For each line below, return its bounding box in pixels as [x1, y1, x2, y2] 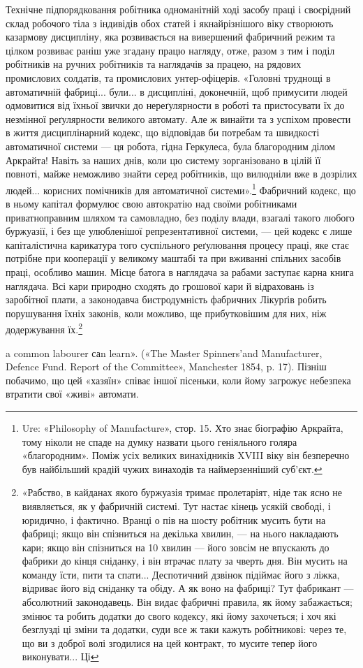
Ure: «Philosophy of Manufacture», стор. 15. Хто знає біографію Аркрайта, [22, 420, 343, 435]
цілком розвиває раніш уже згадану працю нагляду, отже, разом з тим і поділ [6, 43, 335, 57]
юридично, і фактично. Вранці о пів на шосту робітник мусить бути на [22, 512, 326, 527]
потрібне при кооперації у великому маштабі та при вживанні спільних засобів [6, 251, 341, 266]
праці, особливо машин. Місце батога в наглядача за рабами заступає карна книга [6, 264, 354, 279]
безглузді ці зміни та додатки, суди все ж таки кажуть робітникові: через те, [22, 622, 347, 637]
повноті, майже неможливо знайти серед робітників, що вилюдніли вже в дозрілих [6, 166, 357, 181]
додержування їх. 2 [6, 320, 83, 336]
